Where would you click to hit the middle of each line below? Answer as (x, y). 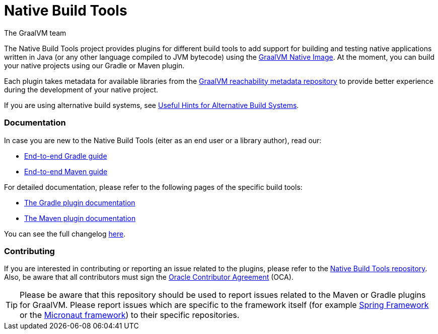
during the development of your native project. (81, 89)
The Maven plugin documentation (80, 218)
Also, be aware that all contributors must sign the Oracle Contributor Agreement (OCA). (149, 277)
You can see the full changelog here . (65, 234)
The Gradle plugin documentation (80, 202)
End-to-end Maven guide (66, 171)
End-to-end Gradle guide (66, 156)
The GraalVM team (35, 33)
